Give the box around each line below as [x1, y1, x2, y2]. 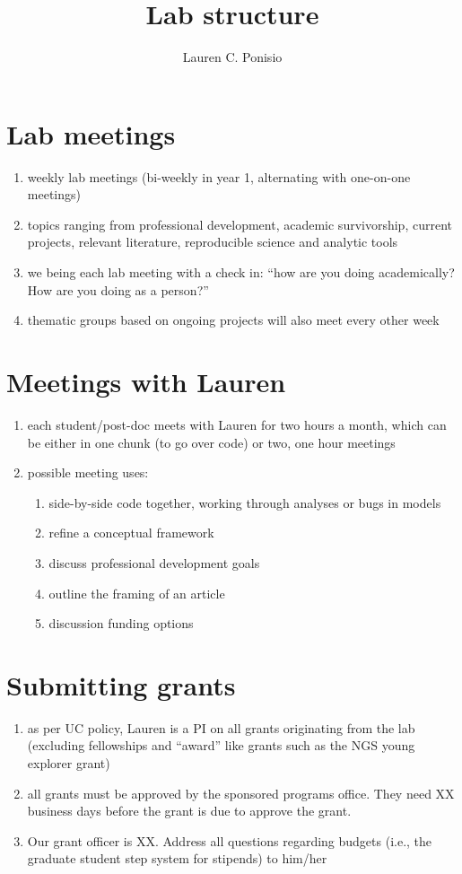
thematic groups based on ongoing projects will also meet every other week [27, 310, 440, 329]
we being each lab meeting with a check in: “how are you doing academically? [27, 263, 455, 282]
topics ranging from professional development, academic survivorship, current [27, 214, 452, 233]
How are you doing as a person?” [27, 280, 209, 299]
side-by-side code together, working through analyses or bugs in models [48, 493, 441, 511]
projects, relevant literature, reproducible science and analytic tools [27, 232, 398, 251]
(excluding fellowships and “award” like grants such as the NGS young [27, 736, 415, 755]
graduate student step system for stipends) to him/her [27, 849, 327, 868]
